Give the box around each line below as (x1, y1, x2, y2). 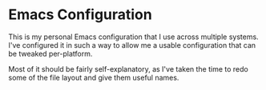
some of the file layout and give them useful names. (8, 72, 179, 82)
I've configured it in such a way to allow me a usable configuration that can (8, 40, 256, 49)
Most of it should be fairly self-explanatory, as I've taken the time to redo (8, 64, 248, 73)
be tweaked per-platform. (8, 49, 93, 58)
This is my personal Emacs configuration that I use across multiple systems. (8, 32, 259, 41)
